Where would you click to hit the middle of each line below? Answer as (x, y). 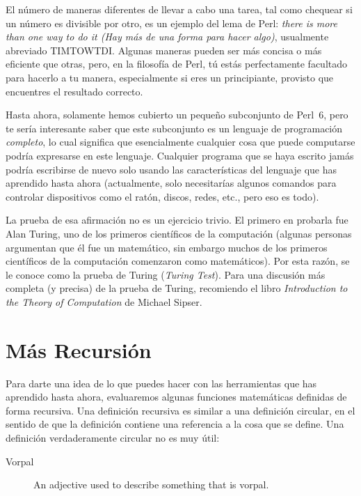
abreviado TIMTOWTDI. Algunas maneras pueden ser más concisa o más (164, 50)
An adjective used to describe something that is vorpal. (151, 485)
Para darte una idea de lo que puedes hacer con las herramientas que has (161, 383)
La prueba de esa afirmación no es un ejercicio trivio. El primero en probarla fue (177, 220)
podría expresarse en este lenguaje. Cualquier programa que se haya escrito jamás (180, 155)
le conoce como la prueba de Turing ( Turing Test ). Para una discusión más (166, 274)
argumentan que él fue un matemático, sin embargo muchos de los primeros (167, 247)
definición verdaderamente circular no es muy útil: (113, 437)
